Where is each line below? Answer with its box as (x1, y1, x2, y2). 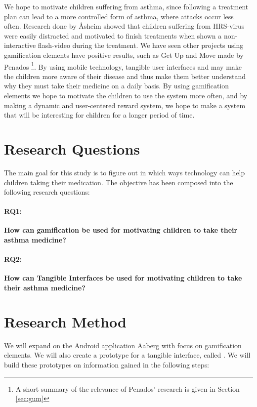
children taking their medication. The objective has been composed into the (4, 177, 233, 187)
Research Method (4, 311, 127, 331)
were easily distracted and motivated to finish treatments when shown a (4, 30, 222, 41)
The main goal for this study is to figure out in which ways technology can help (4, 167, 245, 177)
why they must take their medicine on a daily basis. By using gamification (4, 81, 229, 91)
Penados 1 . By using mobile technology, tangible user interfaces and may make (4, 60, 242, 72)
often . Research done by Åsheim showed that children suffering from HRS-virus (4, 21, 245, 31)
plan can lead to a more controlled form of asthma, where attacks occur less (4, 11, 234, 21)
